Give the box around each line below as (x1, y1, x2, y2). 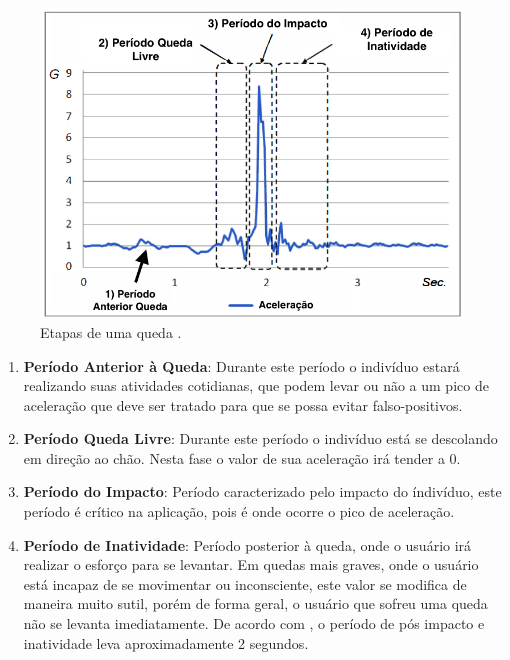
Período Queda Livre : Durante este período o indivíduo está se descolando (23, 428, 498, 449)
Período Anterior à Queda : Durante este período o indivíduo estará (23, 355, 460, 376)
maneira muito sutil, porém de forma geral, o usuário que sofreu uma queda (23, 593, 488, 614)
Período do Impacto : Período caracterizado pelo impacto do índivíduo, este (23, 481, 502, 502)
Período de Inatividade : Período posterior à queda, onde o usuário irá (23, 534, 472, 555)
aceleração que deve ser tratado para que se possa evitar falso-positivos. (23, 394, 463, 415)
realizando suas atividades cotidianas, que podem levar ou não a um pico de (23, 375, 489, 396)
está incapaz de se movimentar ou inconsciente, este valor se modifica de (23, 573, 467, 594)
